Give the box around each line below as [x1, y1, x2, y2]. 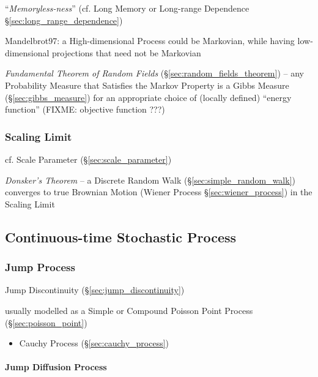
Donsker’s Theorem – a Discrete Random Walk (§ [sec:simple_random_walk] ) [5, 173, 295, 186]
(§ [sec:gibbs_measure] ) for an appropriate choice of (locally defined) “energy [5, 91, 292, 103]
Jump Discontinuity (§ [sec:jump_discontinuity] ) [5, 283, 185, 296]
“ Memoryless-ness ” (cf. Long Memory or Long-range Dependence [5, 2, 250, 14]
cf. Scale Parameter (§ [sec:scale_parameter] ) [5, 152, 172, 165]
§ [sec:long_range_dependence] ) [5, 13, 123, 26]
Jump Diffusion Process [5, 360, 107, 373]
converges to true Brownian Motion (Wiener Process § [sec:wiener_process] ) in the [5, 185, 312, 198]
